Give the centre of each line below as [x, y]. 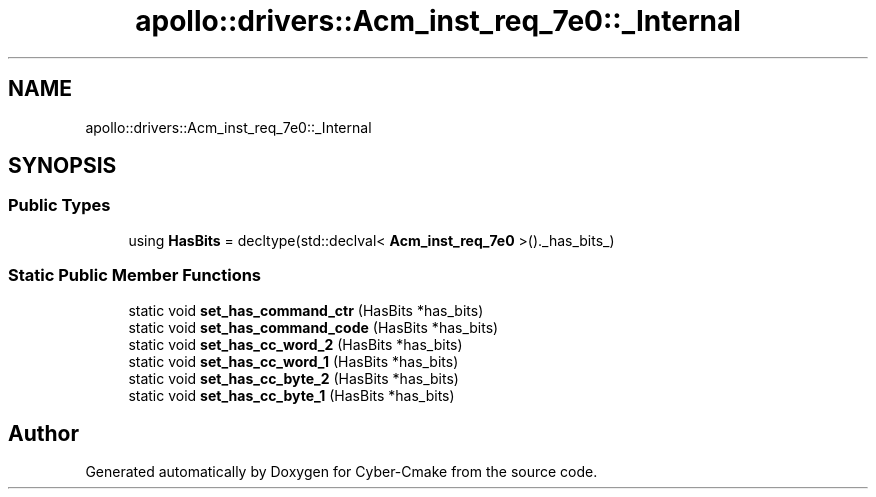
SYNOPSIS [62, 166]
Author [43, 433]
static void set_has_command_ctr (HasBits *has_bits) [306, 310]
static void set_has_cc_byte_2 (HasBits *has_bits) [293, 378]
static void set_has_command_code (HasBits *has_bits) [313, 327]
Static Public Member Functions [135, 275]
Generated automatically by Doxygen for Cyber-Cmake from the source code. [341, 472]
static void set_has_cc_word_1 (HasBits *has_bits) [293, 361]
